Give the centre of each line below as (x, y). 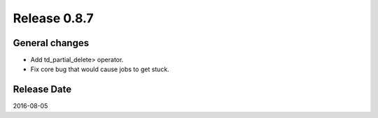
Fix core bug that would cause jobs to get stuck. (100, 69)
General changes (51, 43)
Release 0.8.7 (53, 18)
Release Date (42, 90)
